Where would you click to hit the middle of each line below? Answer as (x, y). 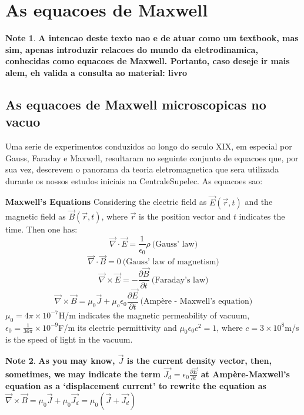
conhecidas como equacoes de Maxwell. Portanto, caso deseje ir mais (148, 61)
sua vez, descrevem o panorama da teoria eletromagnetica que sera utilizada (142, 169)
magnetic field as (36, 216)
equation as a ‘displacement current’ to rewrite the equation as (136, 386)
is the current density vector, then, (199, 361)
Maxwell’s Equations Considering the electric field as (106, 202)
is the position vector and (185, 216)
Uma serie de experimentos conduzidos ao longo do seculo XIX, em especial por (149, 146)
